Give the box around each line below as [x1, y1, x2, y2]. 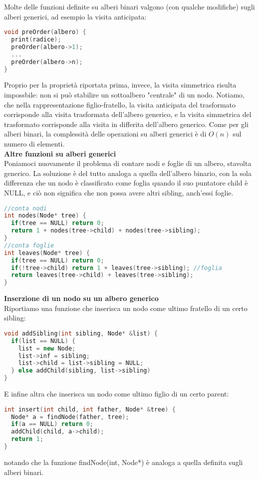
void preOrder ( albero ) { [4, 28, 86, 36]
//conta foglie [4, 241, 54, 249]
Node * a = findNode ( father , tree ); [11, 413, 129, 420]
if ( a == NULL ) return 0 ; [11, 420, 94, 428]
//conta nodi [4, 204, 47, 212]
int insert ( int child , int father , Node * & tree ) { [4, 405, 176, 413]
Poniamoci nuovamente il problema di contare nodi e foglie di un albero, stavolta [4, 158, 252, 168]
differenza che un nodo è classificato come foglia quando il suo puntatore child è [4, 177, 248, 188]
